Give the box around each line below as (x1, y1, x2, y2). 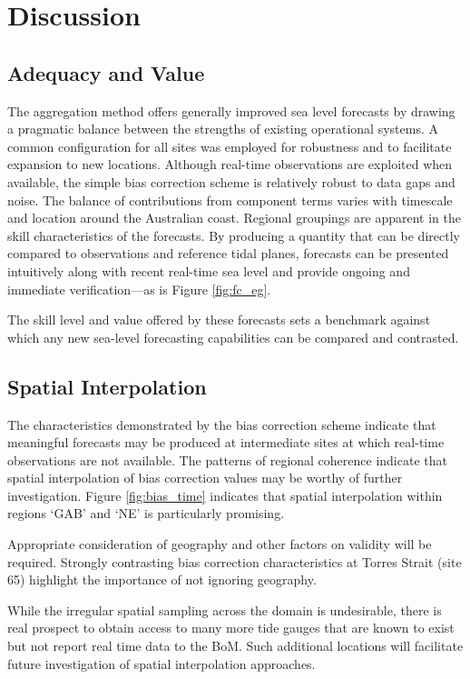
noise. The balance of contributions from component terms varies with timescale (7, 190, 453, 209)
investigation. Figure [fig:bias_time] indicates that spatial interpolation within (7, 485, 443, 504)
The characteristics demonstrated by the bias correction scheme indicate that (7, 414, 436, 434)
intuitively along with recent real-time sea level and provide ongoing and (7, 261, 410, 280)
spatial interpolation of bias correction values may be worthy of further (7, 468, 403, 487)
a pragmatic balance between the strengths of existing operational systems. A (7, 119, 438, 138)
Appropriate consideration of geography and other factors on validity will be (7, 534, 432, 554)
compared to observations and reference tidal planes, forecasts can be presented (7, 244, 449, 263)
